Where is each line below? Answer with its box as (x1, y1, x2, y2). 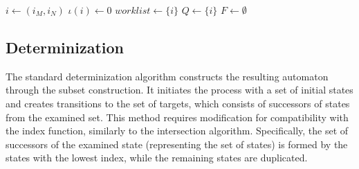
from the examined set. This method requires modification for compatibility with (6, 109, 349, 124)
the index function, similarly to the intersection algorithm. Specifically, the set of (6, 123, 349, 138)
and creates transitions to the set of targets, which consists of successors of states (6, 96, 350, 110)
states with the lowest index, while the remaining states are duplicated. (6, 150, 308, 165)
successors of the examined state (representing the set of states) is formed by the (6, 136, 348, 151)
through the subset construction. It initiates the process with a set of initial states (6, 82, 353, 97)
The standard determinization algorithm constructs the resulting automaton (6, 69, 329, 83)
